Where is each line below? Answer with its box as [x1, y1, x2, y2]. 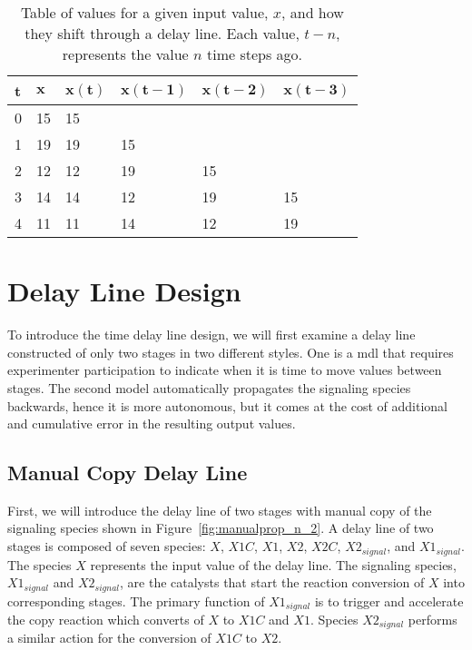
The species [7, 555, 72, 574]
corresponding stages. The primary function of [7, 591, 265, 610]
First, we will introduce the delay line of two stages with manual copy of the [7, 500, 432, 519]
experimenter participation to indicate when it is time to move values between [7, 360, 442, 379]
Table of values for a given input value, [20, 2, 269, 23]
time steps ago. [206, 44, 302, 64]
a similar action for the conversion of [7, 628, 211, 647]
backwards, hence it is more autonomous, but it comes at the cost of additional [7, 396, 447, 415]
